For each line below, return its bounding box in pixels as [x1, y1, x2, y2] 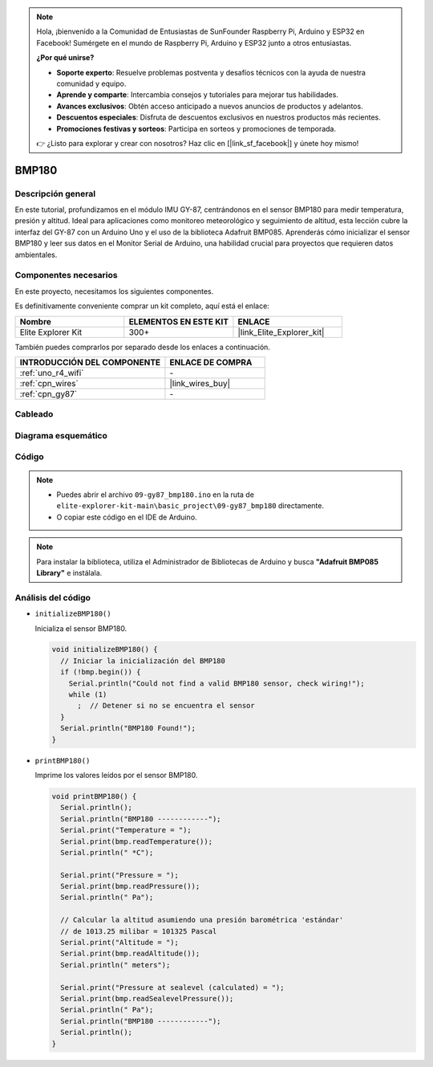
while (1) [68, 690, 107, 699]
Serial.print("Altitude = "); [60, 938, 180, 947]
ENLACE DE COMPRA [169, 356, 253, 368]
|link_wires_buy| [169, 377, 231, 389]
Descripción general [14, 188, 96, 199]
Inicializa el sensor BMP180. [34, 623, 127, 633]
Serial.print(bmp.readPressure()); [60, 882, 200, 891]
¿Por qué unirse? [36, 53, 95, 63]
